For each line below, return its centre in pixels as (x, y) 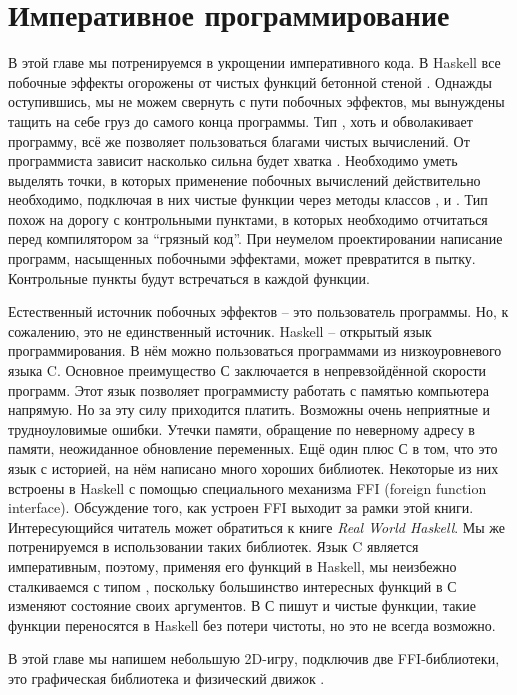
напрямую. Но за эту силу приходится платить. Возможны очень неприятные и (249, 409)
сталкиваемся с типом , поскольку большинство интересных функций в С (232, 585)
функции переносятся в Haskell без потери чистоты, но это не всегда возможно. (252, 624)
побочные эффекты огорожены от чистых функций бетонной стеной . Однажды (250, 81)
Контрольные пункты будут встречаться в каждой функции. (189, 277)
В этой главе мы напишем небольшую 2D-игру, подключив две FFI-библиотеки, (254, 658)
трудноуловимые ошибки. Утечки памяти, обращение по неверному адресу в (241, 428)
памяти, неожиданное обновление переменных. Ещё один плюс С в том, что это (253, 448)
